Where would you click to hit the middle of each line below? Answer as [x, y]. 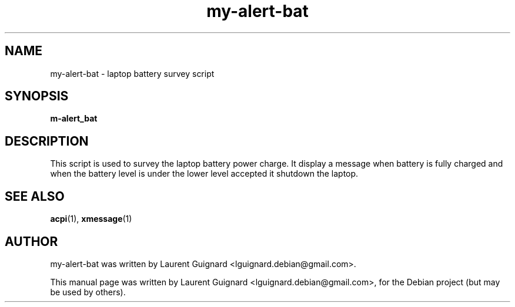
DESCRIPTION [47, 141]
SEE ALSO [35, 196]
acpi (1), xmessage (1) [91, 219]
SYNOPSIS [37, 96]
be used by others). [88, 292]
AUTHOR [31, 241]
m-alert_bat [74, 119]
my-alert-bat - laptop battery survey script [132, 73]
